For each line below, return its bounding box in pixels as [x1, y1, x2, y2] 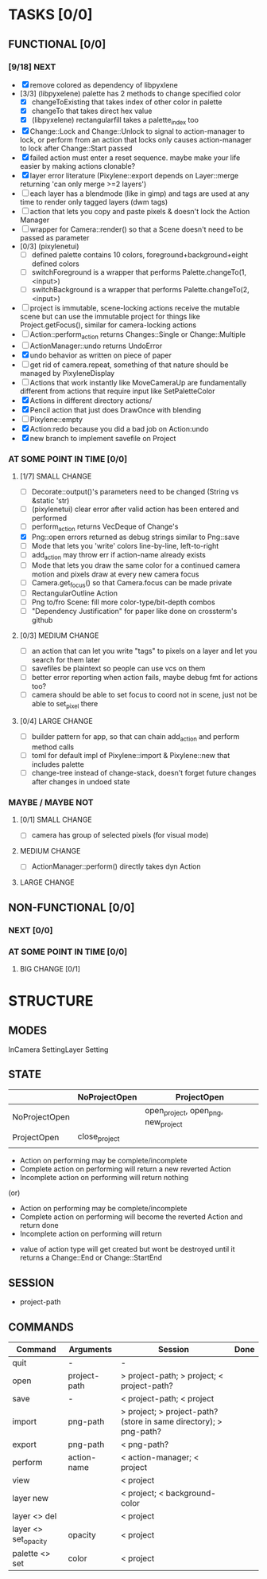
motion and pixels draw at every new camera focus [31, 569, 199, 579]
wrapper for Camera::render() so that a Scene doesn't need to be [29, 225, 244, 234]
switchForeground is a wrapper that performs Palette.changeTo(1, [31, 267, 247, 276]
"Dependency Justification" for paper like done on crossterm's [31, 606, 238, 616]
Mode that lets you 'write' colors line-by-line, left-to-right [31, 541, 219, 551]
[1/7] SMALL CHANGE [19, 471, 92, 481]
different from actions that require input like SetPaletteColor [19, 386, 215, 396]
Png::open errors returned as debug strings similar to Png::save [31, 532, 240, 541]
